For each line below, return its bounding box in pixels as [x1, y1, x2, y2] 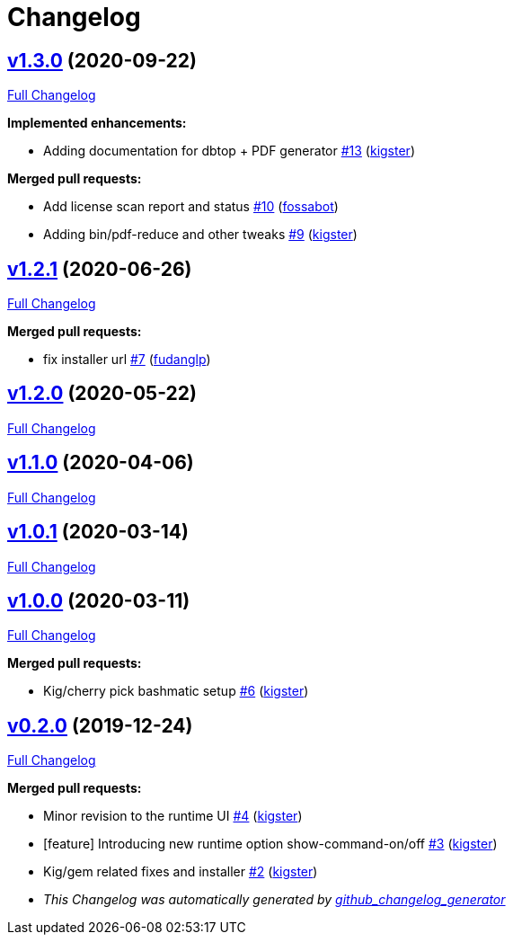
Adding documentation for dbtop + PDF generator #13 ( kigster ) [43, 143, 415, 159]
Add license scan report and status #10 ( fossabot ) [43, 199, 339, 215]
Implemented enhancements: [7, 115, 187, 131]
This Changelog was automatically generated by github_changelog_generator [43, 892, 506, 908]
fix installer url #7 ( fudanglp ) [43, 351, 211, 368]
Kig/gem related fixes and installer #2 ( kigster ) [43, 864, 318, 880]
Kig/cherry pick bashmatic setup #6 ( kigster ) [43, 683, 309, 699]
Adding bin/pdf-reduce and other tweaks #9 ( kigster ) [43, 227, 358, 243]
